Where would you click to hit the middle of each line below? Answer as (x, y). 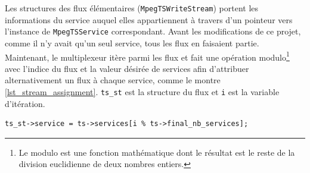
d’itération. (25, 103)
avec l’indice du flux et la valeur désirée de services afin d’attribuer (127, 68)
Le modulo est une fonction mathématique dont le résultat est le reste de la (157, 152)
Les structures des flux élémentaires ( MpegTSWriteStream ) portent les (132, 8)
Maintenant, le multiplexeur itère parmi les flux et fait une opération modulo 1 (147, 56)
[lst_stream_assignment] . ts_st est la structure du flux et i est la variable (142, 91)
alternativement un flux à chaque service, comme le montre (113, 80)
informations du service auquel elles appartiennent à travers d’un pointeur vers (149, 19)
